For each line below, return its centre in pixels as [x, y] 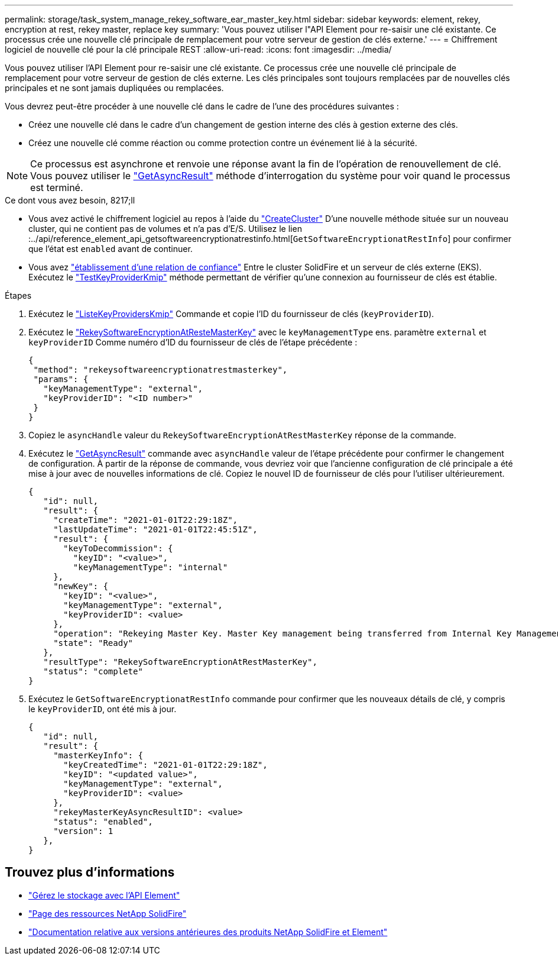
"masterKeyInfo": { [98, 755]
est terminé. [57, 188]
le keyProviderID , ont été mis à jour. [103, 709]
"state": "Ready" [93, 643]
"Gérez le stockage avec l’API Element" [104, 895]
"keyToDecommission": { [118, 548]
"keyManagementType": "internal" [150, 567]
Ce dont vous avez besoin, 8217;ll [70, 200]
